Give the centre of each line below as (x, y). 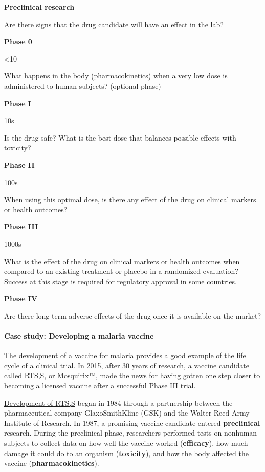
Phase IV (21, 298)
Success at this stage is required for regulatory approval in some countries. (121, 281)
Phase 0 (18, 41)
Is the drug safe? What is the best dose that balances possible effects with (120, 137)
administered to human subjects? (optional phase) (83, 85)
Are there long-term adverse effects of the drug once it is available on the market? (133, 315)
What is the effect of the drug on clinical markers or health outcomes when (122, 261)
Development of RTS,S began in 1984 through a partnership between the (118, 402)
